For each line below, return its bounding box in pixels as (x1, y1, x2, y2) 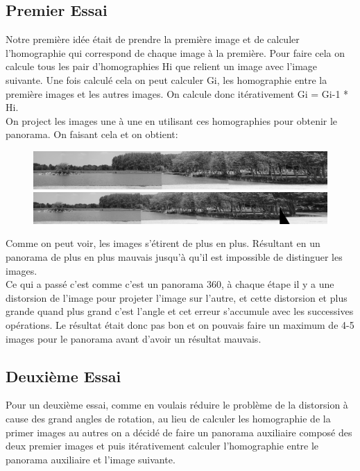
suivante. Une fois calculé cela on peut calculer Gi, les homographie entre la (6, 72, 327, 87)
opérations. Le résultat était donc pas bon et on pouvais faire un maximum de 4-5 (6, 317, 354, 332)
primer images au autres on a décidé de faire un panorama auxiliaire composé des (6, 425, 352, 439)
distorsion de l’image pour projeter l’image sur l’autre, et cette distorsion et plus (6, 290, 348, 305)
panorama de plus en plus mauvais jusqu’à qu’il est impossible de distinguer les (6, 249, 343, 264)
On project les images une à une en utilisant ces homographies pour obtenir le (6, 113, 338, 128)
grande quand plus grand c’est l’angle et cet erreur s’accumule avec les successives (6, 304, 354, 318)
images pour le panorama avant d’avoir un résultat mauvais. (6, 331, 262, 345)
